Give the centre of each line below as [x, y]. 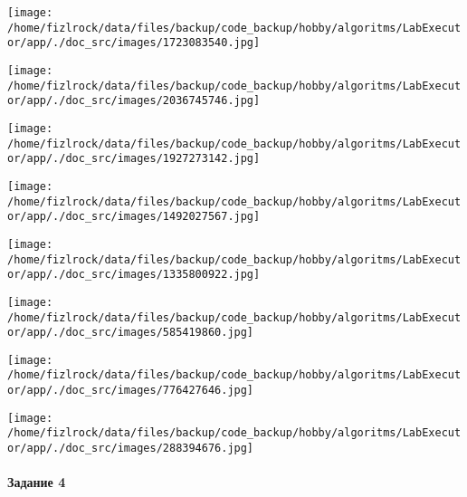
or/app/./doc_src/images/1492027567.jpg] [134, 217]
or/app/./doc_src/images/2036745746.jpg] [134, 101]
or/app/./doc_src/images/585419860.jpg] [131, 333]
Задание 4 [37, 482]
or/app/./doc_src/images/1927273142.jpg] [134, 159]
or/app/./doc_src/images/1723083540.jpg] [134, 43]
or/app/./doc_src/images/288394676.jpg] [131, 449]
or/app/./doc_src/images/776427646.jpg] [131, 391]
